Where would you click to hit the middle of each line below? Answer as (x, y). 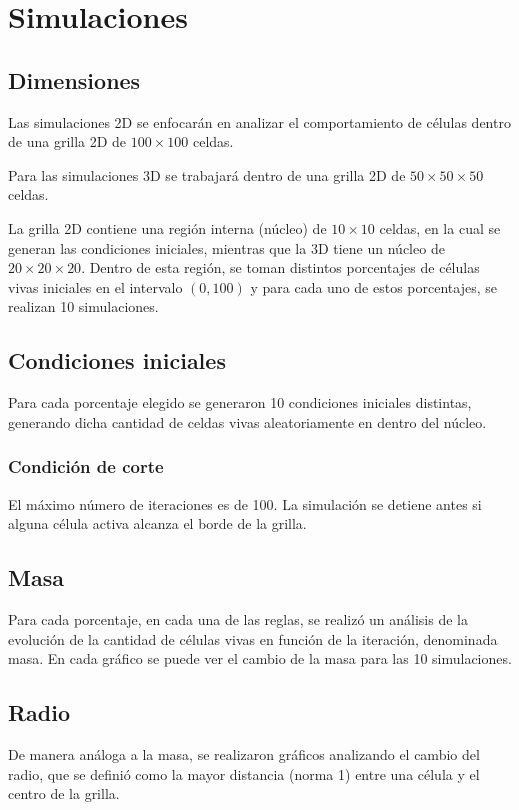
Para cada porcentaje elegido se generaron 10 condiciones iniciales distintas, (240, 402)
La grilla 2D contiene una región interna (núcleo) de (167, 227)
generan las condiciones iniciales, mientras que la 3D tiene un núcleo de (226, 247)
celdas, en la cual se (440, 227)
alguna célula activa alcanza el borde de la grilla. (157, 523)
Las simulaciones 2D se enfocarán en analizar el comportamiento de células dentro (259, 121)
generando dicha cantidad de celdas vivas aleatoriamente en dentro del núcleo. (247, 421)
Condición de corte (86, 466)
